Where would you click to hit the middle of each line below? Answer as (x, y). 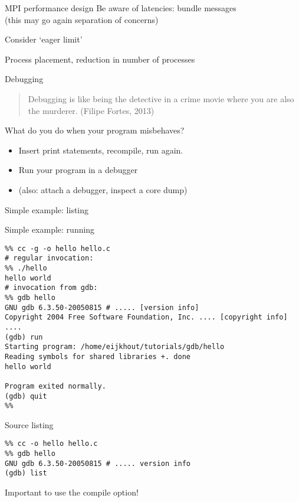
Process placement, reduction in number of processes (100, 59)
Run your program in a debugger (78, 170)
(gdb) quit (26, 396)
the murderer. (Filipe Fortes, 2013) (91, 110)
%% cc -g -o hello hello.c (57, 248)
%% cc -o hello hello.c (51, 444)
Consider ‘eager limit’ (44, 39)
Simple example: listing (47, 209)
